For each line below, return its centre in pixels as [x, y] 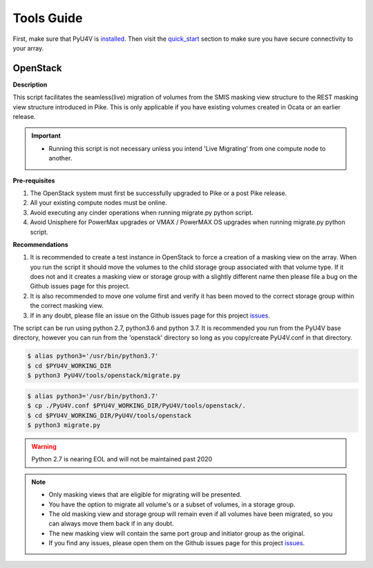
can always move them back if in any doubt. [111, 524]
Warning [44, 446]
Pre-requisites [34, 181]
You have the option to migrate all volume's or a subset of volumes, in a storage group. [172, 504]
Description [30, 84]
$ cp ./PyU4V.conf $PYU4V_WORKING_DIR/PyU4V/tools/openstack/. [137, 406]
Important [46, 136]
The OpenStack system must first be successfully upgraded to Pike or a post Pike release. [159, 193]
